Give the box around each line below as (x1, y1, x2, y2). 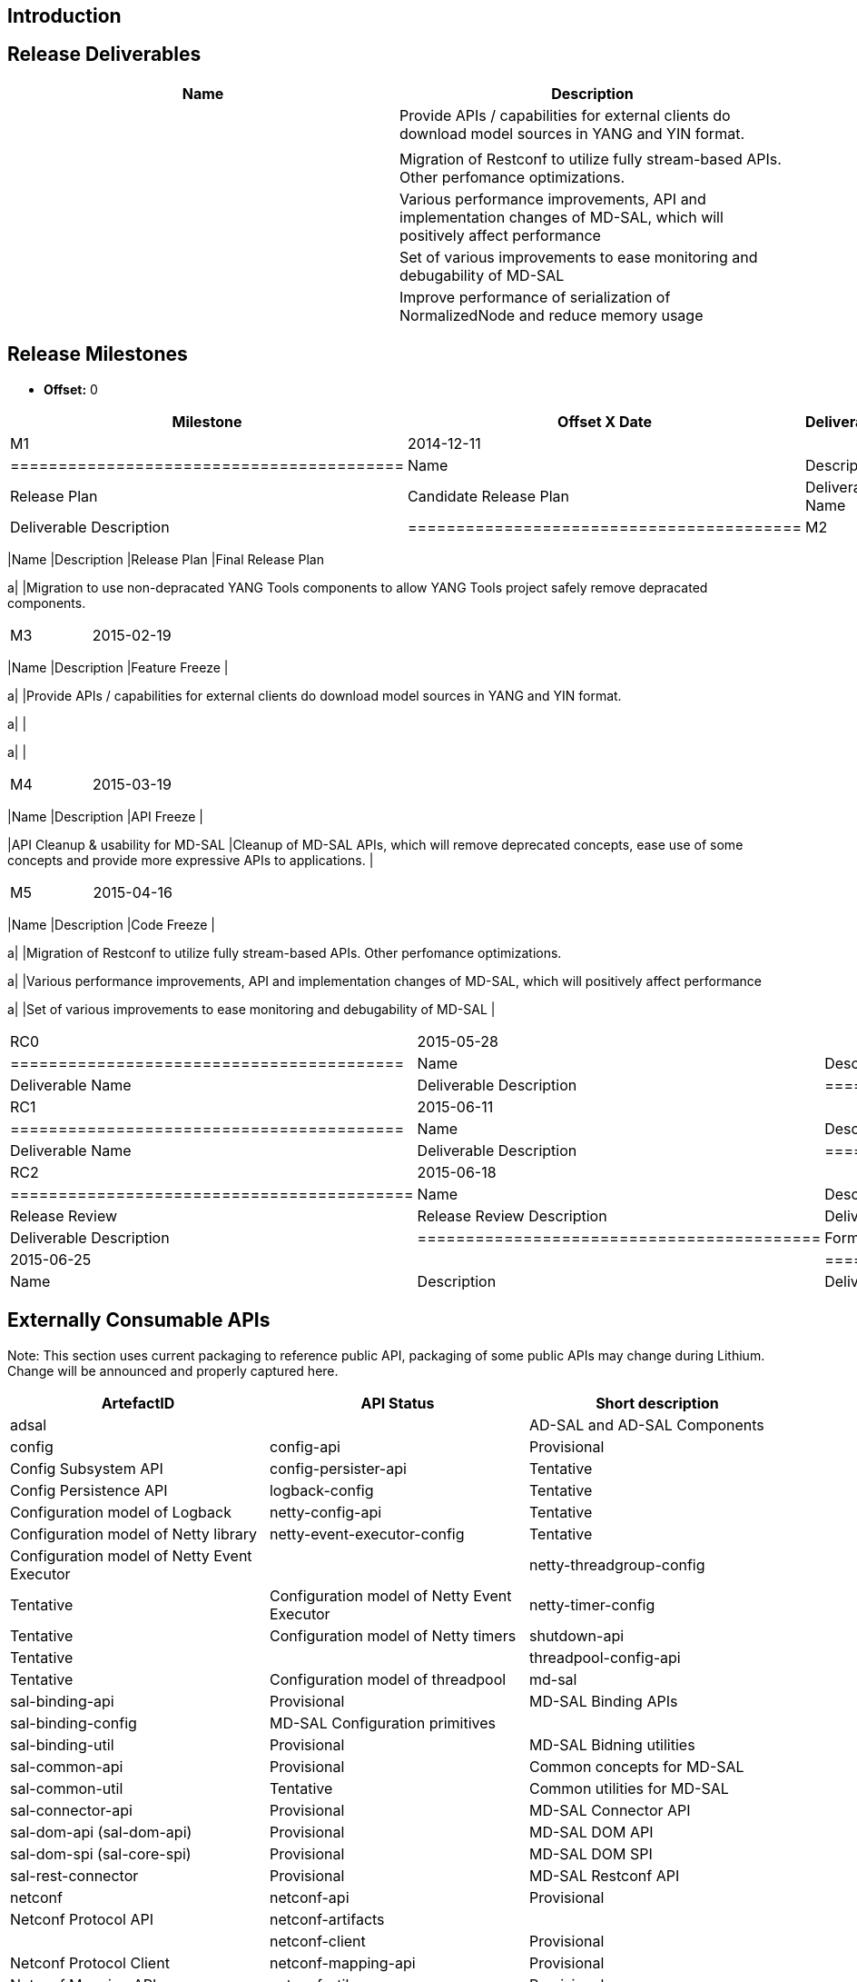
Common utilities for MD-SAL (528, 1778, 729, 1798)
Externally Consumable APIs (7, 1309, 271, 1332)
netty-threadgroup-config (528, 1555, 705, 1574)
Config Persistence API (10, 1480, 168, 1499)
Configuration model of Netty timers (269, 1626, 517, 1645)
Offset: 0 (44, 381, 98, 397)
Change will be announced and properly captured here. (7, 1362, 339, 1379)
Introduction (7, 5, 122, 27)
